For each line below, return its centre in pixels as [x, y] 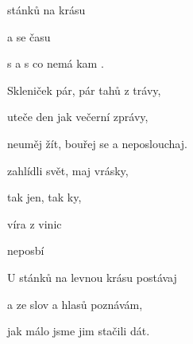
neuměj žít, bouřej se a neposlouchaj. [97, 143]
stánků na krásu [46, 10]
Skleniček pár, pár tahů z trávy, [84, 90]
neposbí [26, 250]
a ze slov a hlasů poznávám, [75, 304]
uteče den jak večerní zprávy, [78, 117]
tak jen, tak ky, [44, 197]
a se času [29, 36]
